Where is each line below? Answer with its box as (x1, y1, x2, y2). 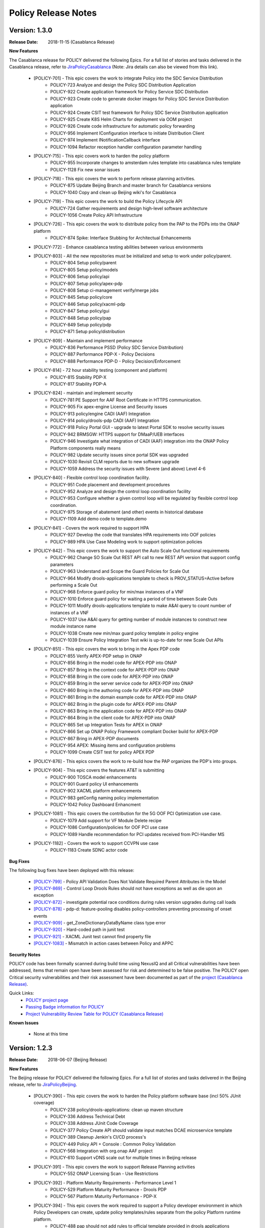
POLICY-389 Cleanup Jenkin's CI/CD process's (50, 1134, 147, 1140)
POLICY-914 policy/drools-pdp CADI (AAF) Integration (50, 418, 159, 423)
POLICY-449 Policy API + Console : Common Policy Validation (50, 1141, 176, 1147)
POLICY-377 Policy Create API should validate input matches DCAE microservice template (50, 1127, 233, 1133)
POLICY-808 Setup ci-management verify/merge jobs (50, 287, 159, 293)
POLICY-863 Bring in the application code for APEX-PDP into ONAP (50, 708, 187, 714)
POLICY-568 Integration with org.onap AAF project (50, 1148, 153, 1154)
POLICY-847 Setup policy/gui (50, 308, 110, 314)
